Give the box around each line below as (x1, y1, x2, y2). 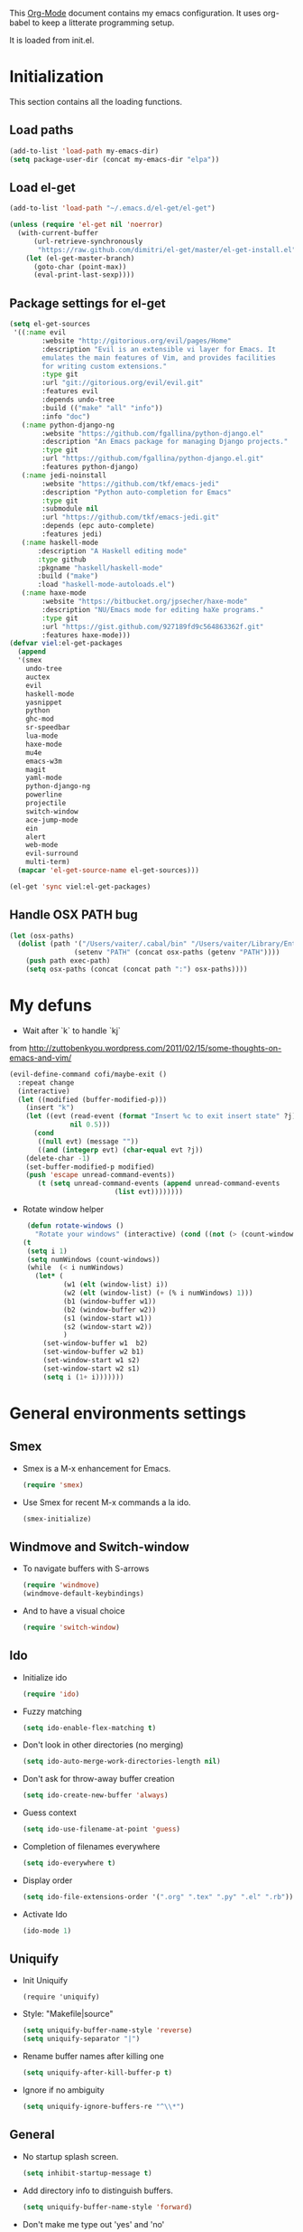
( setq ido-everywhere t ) (22, 1859, 116, 1868)
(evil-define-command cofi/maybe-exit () (9, 1069, 168, 1078)
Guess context (22, 1807, 77, 1818)
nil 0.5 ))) (69, 1120, 111, 1129)
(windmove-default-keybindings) (22, 1589, 144, 1598)
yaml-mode (25, 773, 63, 783)
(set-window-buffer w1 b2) (42, 1339, 149, 1348)
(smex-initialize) (22, 1514, 92, 1523)
